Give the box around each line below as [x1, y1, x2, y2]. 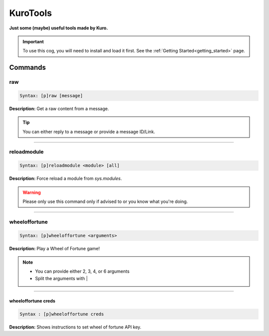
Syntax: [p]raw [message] [19, 93, 83, 98]
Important [22, 38, 44, 44]
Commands [9, 63, 46, 72]
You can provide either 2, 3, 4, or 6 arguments [35, 268, 130, 274]
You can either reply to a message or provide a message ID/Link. [22, 129, 155, 135]
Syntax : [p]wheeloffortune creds [19, 311, 104, 317]
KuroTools [9, 7, 52, 18]
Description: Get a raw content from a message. [9, 105, 109, 112]
